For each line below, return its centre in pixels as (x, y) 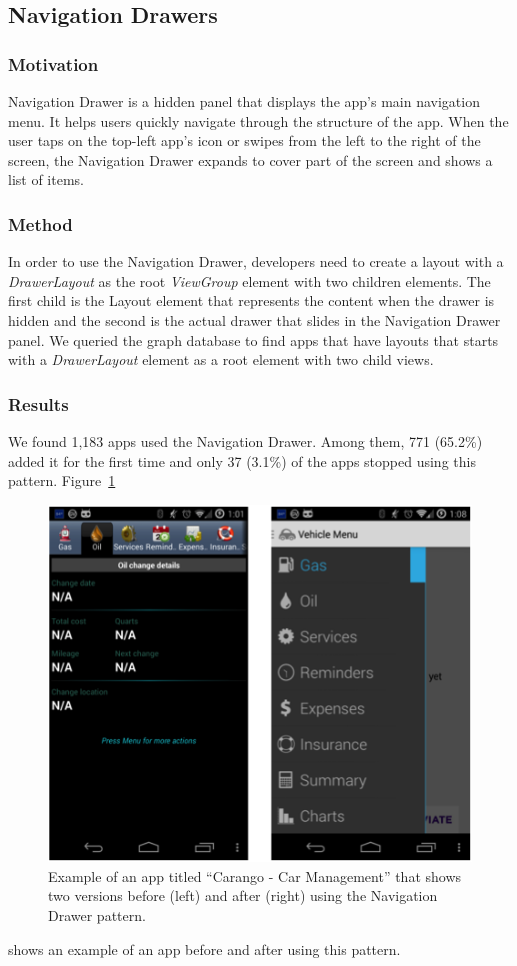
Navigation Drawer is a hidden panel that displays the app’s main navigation (244, 101)
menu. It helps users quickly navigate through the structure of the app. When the (258, 120)
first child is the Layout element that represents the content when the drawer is (251, 300)
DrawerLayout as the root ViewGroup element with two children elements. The (249, 280)
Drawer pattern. (97, 914)
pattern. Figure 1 (62, 480)
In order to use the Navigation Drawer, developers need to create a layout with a (256, 261)
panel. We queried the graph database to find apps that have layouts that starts (253, 339)
